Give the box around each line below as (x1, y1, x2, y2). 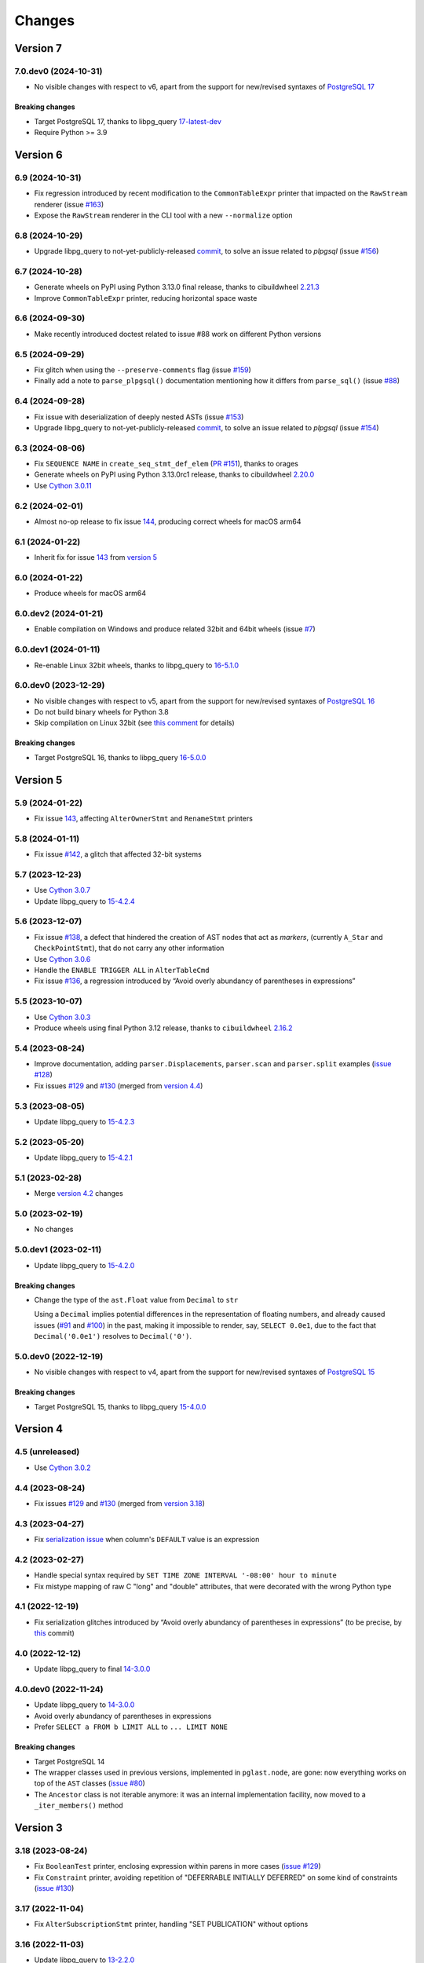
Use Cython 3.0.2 (34, 1463, 91, 1472)
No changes (34, 1225, 74, 1234)
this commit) (34, 1629, 75, 1638)
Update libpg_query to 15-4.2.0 (34, 1260, 135, 1270)
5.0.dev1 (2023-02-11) (14, 1245, 102, 1256)
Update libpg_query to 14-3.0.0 (34, 1700, 135, 1709)
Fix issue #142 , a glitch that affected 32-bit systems (34, 850, 202, 859)
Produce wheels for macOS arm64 (34, 589, 147, 598)
